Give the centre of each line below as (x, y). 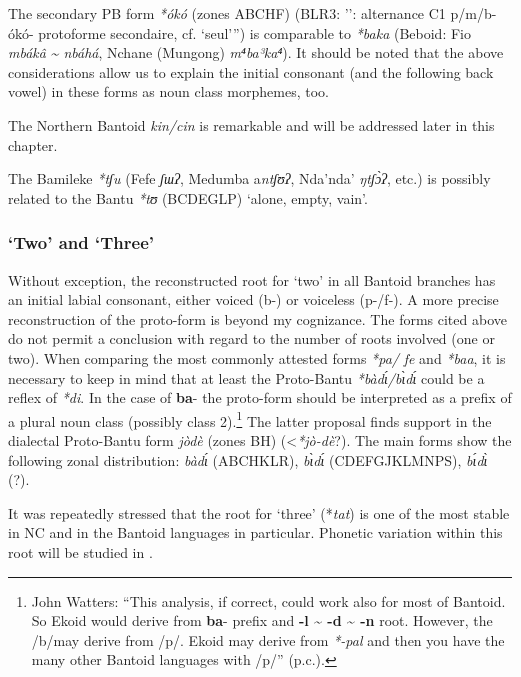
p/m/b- (473, 13)
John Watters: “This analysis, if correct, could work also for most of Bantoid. (268, 600)
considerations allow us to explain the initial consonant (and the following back (251, 71)
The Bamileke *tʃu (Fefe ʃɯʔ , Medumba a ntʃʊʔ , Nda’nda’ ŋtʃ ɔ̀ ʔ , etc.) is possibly (249, 178)
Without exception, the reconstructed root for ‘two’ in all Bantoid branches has (252, 279)
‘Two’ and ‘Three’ (81, 242)
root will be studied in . (80, 551)
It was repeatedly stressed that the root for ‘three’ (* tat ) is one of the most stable (259, 512)
